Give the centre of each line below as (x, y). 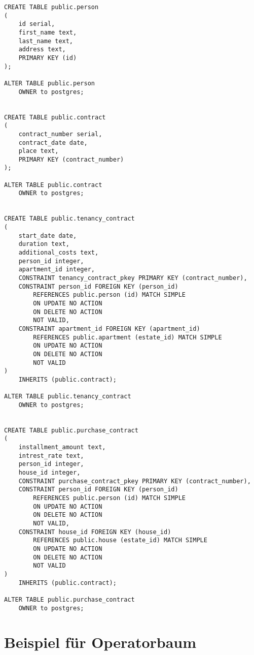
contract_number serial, (60, 134)
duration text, (44, 244)
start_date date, (48, 236)
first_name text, (48, 32)
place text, (39, 151)
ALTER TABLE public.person (49, 83)
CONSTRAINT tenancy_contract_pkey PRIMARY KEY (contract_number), (133, 278)
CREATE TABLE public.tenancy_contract (69, 219)
